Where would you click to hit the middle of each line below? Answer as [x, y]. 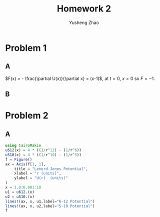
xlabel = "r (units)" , [38, 173]
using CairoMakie [23, 145]
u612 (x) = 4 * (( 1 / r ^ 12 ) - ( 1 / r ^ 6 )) [43, 150]
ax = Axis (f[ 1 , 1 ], [25, 164]
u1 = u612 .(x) [20, 192]
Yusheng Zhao [84, 22]
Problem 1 [26, 48]
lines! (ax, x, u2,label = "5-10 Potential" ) [50, 206]
